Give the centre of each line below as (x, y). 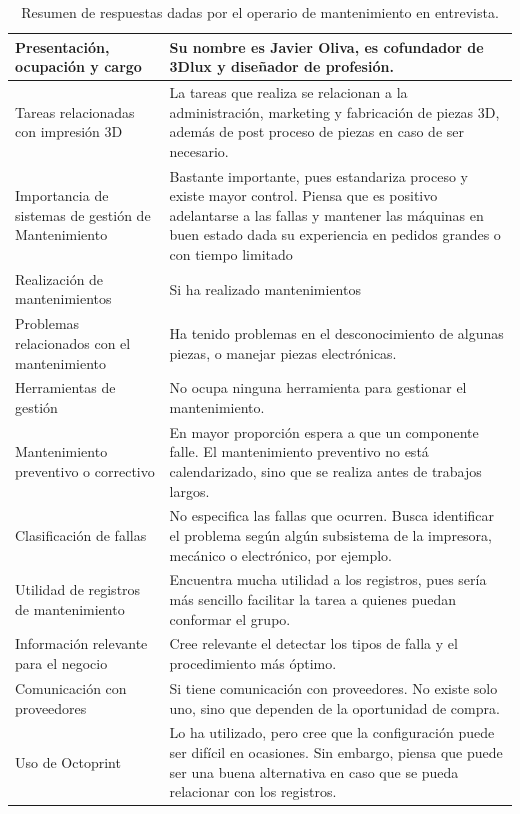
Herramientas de (65, 387)
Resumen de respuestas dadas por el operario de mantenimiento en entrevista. (260, 12)
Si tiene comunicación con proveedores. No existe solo (333, 687)
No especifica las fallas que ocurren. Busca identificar (332, 515)
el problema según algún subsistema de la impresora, (331, 535)
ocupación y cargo (78, 66)
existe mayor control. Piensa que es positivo (303, 195)
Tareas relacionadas (75, 111)
